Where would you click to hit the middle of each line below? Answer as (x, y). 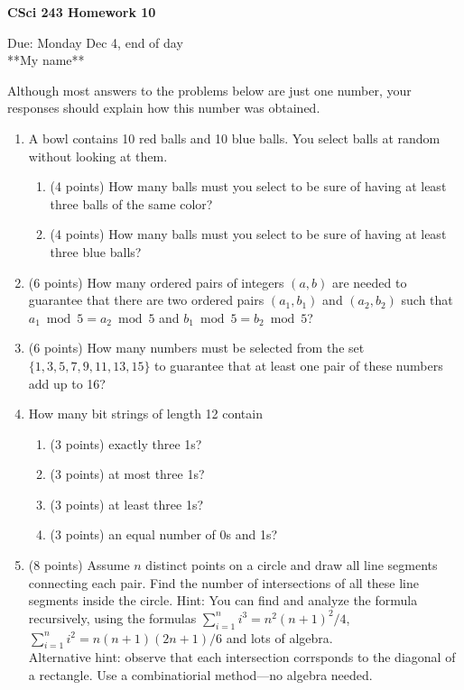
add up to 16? (67, 383)
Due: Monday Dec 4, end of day (95, 42)
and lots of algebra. (279, 637)
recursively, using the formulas (112, 617)
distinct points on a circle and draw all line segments (292, 565)
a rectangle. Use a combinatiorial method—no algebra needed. (200, 675)
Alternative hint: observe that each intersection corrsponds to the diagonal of (242, 657)
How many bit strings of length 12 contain (145, 414)
